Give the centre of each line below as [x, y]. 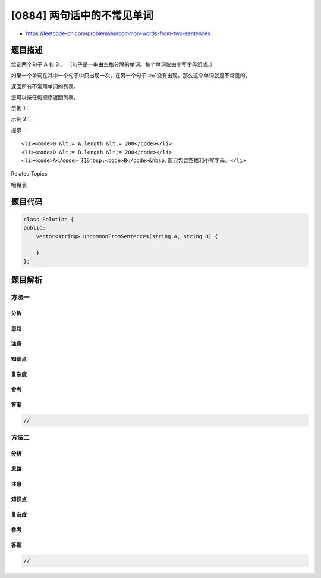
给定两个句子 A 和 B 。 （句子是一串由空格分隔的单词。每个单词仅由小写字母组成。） [113, 64]
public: [34, 228]
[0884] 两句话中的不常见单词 [82, 15]
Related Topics [29, 174]
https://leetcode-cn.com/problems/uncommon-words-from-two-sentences [118, 33]
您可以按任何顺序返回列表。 [45, 97]
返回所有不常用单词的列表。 [45, 86]
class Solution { [49, 219]
